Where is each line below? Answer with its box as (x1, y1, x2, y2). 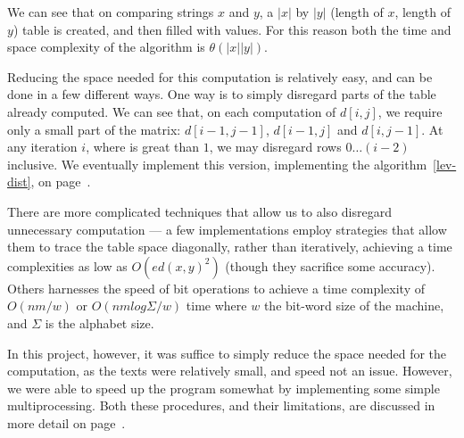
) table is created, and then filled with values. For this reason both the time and (12, 20, 452, 38)
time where (186, 296, 247, 315)
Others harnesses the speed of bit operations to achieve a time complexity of (7, 278, 425, 297)
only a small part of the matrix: (7, 120, 181, 138)
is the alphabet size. (45, 313, 154, 332)
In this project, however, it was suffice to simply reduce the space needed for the (7, 343, 447, 362)
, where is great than (86, 137, 200, 156)
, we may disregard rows (209, 137, 342, 156)
